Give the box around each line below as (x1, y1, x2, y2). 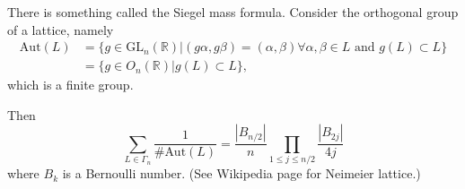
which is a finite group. (7, 75, 134, 94)
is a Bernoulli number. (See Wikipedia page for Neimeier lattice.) (62, 164, 421, 183)
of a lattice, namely (7, 20, 114, 39)
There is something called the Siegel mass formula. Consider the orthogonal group (7, 3, 459, 21)
